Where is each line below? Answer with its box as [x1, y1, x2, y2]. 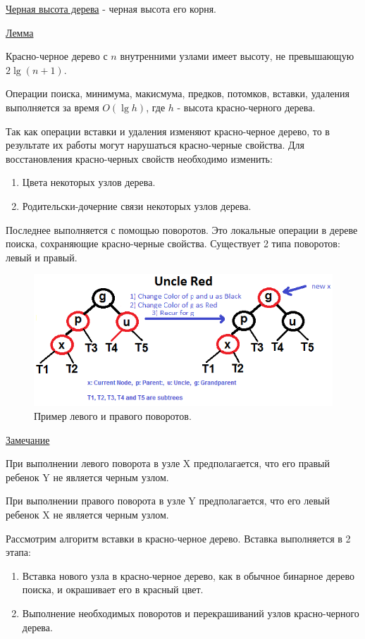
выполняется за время [6, 99, 99, 114]
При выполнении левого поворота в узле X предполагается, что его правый [6, 456, 330, 471]
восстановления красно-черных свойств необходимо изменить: [6, 151, 273, 166]
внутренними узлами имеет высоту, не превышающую [120, 49, 354, 63]
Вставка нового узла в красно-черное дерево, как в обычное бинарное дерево [22, 568, 355, 583]
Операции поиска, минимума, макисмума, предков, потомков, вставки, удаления [6, 86, 349, 101]
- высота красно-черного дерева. [177, 99, 316, 114]
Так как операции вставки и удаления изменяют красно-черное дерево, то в [6, 123, 330, 138]
